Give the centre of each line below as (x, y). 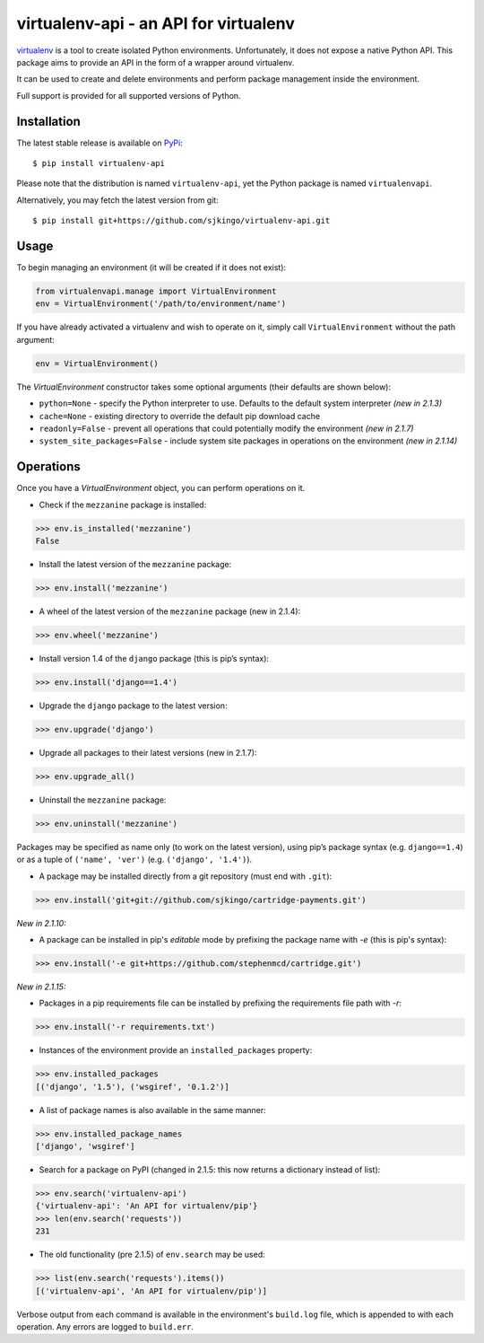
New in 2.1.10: (41, 923)
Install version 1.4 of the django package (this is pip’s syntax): (154, 658)
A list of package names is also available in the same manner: (152, 1110)
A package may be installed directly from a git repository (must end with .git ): (186, 876)
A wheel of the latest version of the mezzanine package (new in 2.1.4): (170, 611)
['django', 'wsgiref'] (85, 1146)
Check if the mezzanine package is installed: (123, 505)
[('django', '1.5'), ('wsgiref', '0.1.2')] (133, 1087)
